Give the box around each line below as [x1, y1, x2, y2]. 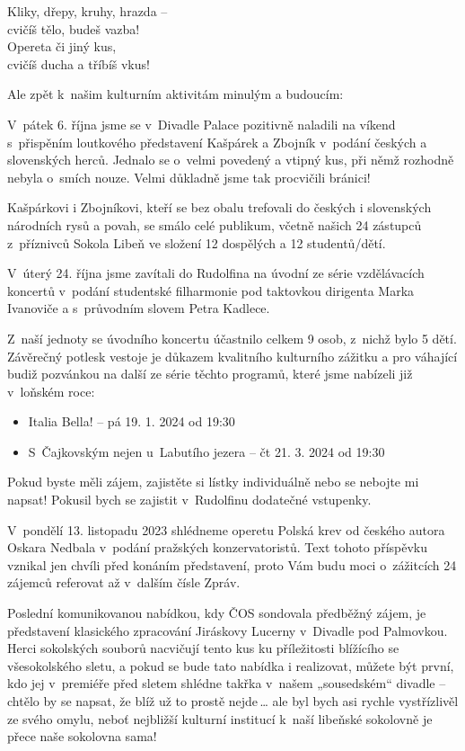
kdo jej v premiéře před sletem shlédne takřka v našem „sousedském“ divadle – [7, 674, 446, 693]
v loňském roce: [7, 381, 95, 400]
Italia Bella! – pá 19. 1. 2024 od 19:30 [28, 412, 235, 431]
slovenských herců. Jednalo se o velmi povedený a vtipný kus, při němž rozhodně [7, 150, 454, 169]
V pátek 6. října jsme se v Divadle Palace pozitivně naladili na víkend [7, 114, 396, 133]
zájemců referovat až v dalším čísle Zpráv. [7, 573, 241, 592]
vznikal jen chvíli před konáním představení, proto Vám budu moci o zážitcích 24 [7, 555, 457, 574]
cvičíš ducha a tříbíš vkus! [7, 54, 150, 73]
